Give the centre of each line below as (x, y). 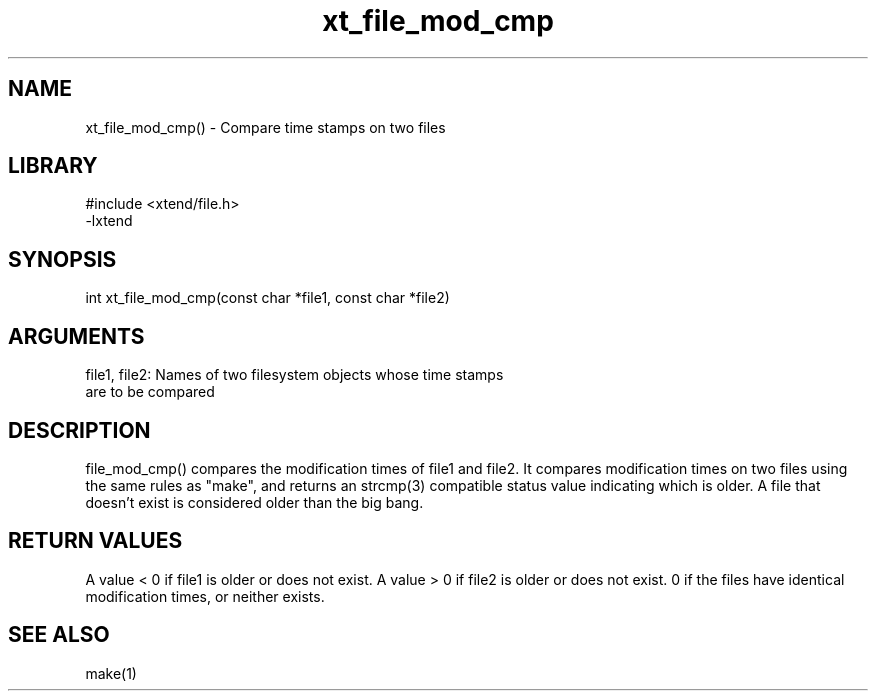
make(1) (111, 673)
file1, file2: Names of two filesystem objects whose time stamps (294, 375)
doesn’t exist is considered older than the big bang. (254, 502)
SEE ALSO (59, 635)
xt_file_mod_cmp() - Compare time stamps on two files (265, 127)
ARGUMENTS (76, 336)
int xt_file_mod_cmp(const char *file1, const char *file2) (267, 298)
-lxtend (109, 221)
